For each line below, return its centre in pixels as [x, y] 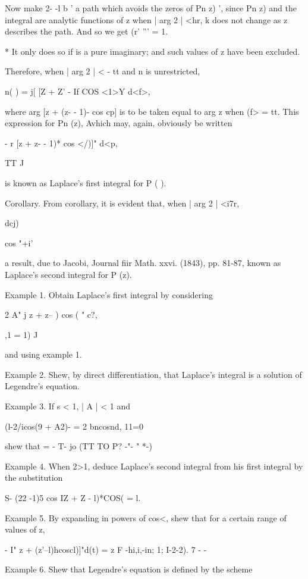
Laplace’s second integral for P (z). [68, 274]
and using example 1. [43, 354]
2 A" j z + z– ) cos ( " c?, [51, 314]
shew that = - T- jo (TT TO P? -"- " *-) [78, 446]
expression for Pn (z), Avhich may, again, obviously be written [119, 123]
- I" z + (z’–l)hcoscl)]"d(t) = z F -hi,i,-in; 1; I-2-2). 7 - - [106, 549]
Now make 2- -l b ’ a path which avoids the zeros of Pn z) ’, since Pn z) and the [151, 8]
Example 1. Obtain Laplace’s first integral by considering [109, 294]
